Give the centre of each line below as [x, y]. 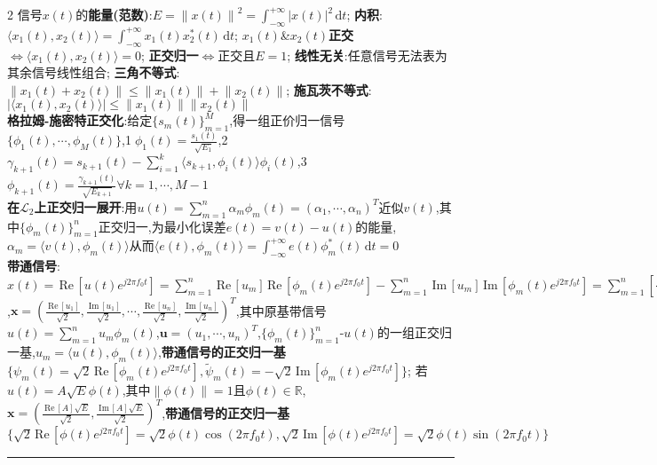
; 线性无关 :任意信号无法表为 [367, 55]
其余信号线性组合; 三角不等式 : [94, 72]
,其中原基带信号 [281, 310]
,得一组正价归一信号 [287, 120]
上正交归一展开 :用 [86, 206]
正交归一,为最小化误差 [162, 226]
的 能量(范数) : [114, 14]
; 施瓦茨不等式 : [329, 89]
